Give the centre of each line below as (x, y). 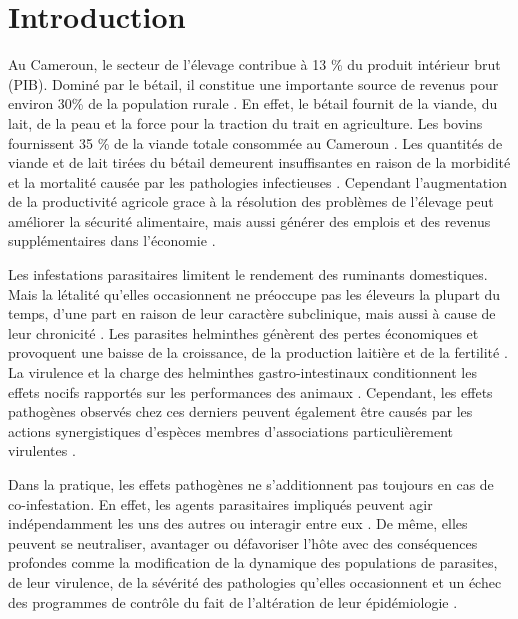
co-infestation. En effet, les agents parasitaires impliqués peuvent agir (220, 503)
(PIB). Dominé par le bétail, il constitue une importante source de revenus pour (253, 83)
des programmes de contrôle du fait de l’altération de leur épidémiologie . (233, 601)
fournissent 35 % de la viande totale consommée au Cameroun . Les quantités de (255, 142)
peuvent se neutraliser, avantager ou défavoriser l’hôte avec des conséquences (243, 542)
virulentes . (42, 450)
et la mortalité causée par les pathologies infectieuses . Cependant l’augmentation (257, 181)
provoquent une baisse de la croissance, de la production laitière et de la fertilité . (258, 352)
